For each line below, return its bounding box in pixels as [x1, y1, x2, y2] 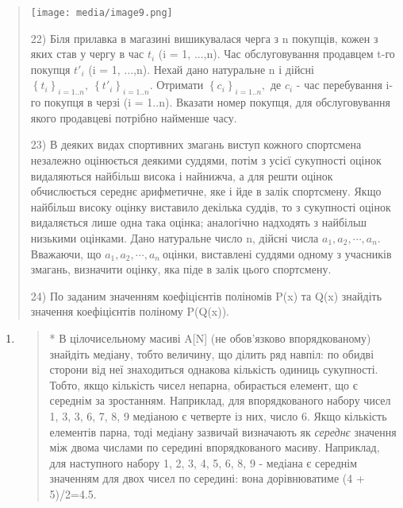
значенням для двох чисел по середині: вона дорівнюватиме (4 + [49, 470, 365, 487]
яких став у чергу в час [30, 45, 144, 62]
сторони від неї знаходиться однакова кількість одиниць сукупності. [49, 361, 378, 378]
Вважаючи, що [30, 245, 102, 262]
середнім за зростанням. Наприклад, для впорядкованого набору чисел [49, 392, 391, 409]
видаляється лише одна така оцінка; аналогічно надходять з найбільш [30, 214, 367, 231]
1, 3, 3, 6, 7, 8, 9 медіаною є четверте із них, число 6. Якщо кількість [49, 407, 387, 424]
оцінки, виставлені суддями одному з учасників [163, 245, 392, 262]
